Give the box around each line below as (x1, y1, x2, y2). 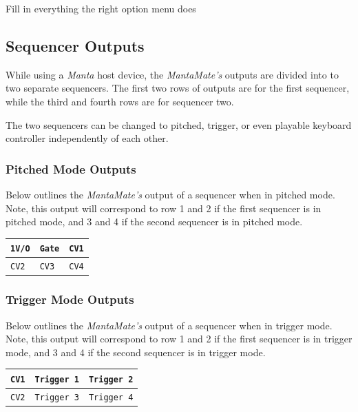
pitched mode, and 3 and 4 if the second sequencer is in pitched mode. (6, 214, 303, 229)
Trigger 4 (88, 392, 134, 402)
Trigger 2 (88, 374, 134, 384)
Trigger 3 (34, 392, 79, 402)
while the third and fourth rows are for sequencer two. (6, 94, 234, 108)
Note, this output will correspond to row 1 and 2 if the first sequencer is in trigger (6, 331, 352, 346)
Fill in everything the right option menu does (6, 1, 196, 15)
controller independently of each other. (6, 131, 169, 145)
